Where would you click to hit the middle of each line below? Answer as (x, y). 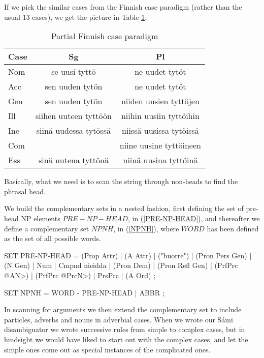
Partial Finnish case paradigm (105, 36)
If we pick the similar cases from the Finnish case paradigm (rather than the (123, 7)
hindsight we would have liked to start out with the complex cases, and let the (126, 339)
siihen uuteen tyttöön (73, 116)
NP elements (41, 218)
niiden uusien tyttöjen (160, 101)
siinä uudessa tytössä (73, 131)
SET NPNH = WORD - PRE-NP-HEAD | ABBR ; (84, 292)
